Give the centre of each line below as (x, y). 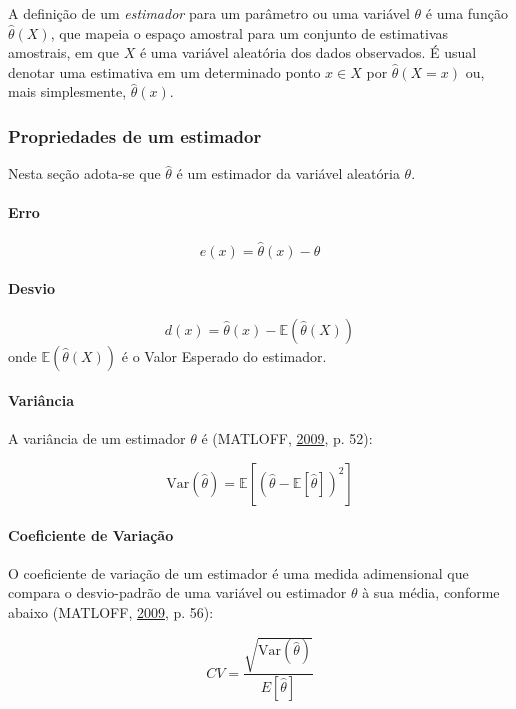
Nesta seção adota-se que (84, 173)
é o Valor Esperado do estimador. (224, 355)
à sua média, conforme (431, 592)
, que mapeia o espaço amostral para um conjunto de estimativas (249, 32)
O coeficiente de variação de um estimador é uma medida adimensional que (238, 572)
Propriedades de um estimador (135, 135)
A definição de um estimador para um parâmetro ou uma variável (209, 13)
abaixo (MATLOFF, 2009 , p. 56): (111, 611)
